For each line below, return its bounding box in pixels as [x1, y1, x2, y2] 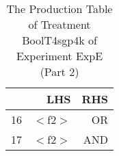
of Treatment [28, 16, 91, 32]
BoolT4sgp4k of [22, 32, 97, 48]
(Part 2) [40, 64, 79, 79]
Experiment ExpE [16, 48, 103, 64]
